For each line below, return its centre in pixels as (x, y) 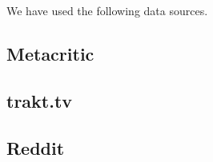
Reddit (36, 147)
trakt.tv (40, 100)
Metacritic (50, 53)
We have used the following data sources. (107, 10)
